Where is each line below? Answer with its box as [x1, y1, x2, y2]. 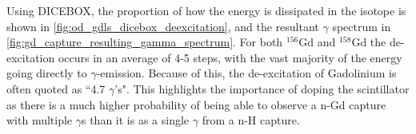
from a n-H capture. [202, 112, 300, 128]
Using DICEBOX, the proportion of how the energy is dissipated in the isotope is [6, 2, 406, 18]
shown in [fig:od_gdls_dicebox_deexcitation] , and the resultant [6, 18, 319, 34]
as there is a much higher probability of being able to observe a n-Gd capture [6, 96, 386, 112]
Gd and [298, 33, 336, 50]
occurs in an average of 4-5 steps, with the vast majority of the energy [58, 49, 402, 65]
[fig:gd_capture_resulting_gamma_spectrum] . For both [6, 33, 283, 50]
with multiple [6, 112, 73, 128]
